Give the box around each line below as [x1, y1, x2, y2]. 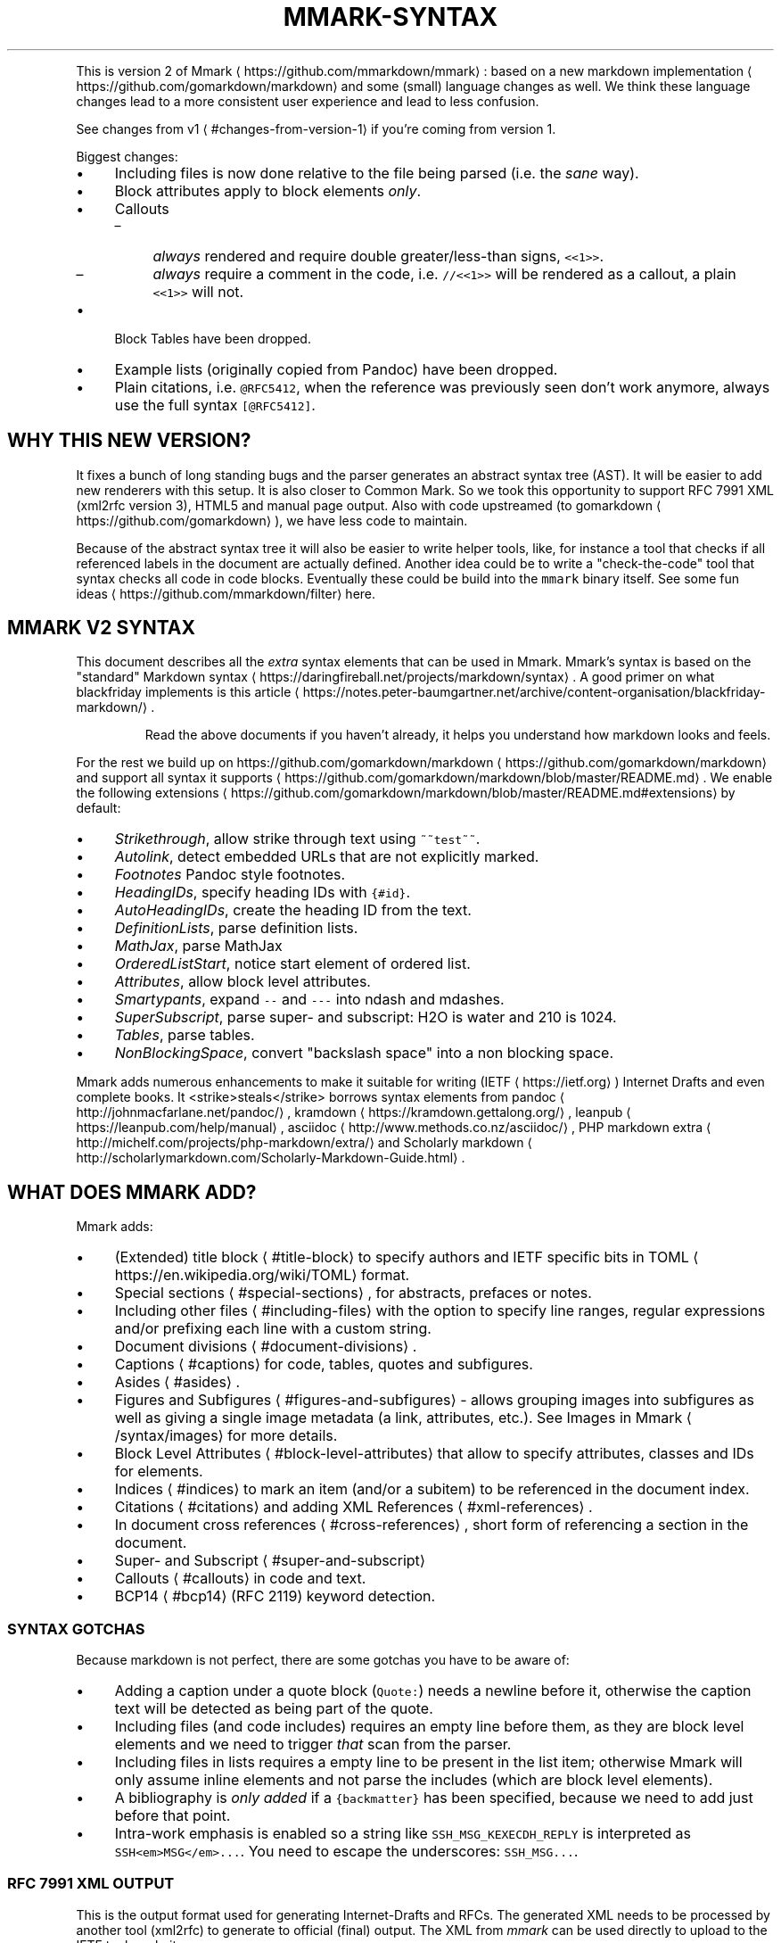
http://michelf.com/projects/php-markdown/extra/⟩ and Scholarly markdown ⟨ [76, 1135, 532, 1151]
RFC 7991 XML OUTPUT [7, 1874, 175, 1893]
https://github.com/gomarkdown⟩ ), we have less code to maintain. [76, 512, 468, 528]
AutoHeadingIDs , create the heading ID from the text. [114, 901, 472, 920]
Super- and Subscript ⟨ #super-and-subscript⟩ [114, 1551, 426, 1570]
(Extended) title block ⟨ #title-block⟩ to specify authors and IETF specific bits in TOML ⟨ [114, 1248, 699, 1267]
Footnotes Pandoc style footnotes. [114, 865, 346, 884]
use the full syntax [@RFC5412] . [114, 395, 316, 414]
